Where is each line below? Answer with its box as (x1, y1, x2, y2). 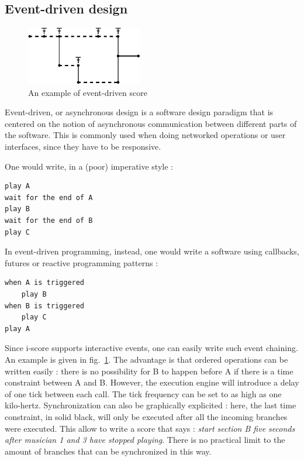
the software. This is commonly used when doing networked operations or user (5, 129, 286, 141)
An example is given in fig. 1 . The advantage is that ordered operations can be (5, 353, 288, 365)
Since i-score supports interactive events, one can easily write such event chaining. (5, 342, 298, 354)
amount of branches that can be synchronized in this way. (5, 445, 212, 457)
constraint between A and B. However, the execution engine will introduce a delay (5, 376, 299, 388)
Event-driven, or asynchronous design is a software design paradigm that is (5, 106, 274, 118)
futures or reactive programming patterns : (5, 256, 158, 269)
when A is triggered (5, 278, 85, 287)
